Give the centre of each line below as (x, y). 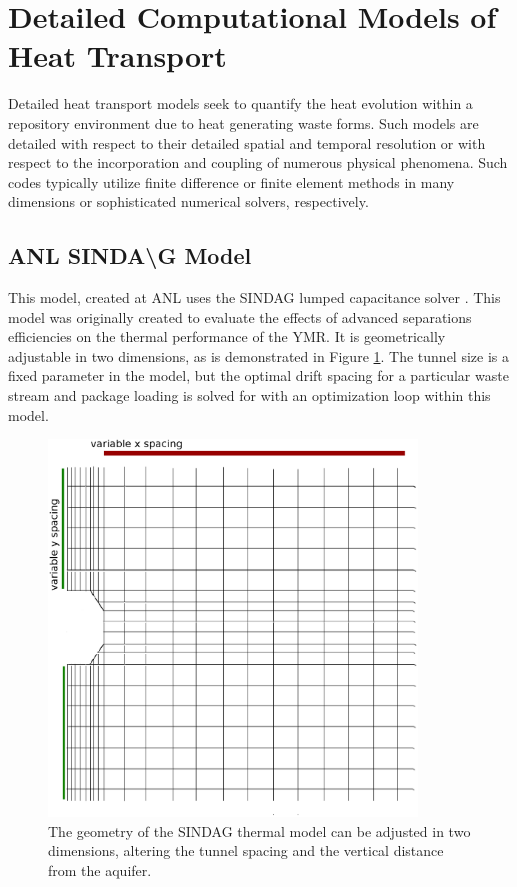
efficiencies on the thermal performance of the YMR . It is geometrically (227, 336)
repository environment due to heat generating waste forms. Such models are (243, 122)
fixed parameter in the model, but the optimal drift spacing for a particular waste (258, 375)
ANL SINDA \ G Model (130, 255)
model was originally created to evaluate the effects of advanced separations (240, 316)
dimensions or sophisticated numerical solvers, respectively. (188, 201)
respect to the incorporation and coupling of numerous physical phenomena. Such (258, 162)
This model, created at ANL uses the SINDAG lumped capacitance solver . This (254, 297)
